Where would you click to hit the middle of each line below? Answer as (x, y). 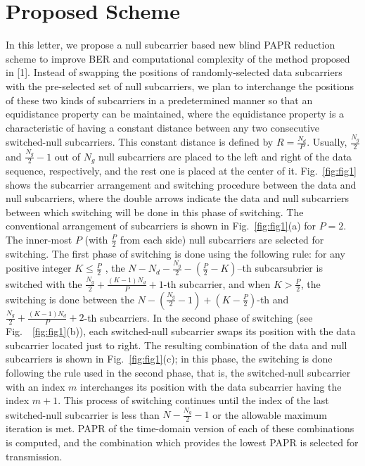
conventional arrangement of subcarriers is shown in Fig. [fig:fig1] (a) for (161, 226)
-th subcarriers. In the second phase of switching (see (198, 317)
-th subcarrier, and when (217, 283)
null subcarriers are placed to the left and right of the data (225, 156)
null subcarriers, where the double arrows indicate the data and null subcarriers (178, 198)
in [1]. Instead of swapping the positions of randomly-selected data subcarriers (174, 72)
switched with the (44, 283)
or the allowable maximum (270, 414)
